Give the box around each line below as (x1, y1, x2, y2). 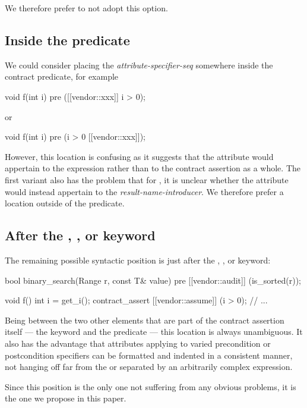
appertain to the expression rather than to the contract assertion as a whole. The (5, 162, 300, 174)
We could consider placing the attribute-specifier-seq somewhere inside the (5, 58, 273, 71)
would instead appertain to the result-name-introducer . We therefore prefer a (5, 185, 284, 197)
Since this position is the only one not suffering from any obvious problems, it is (5, 380, 296, 393)
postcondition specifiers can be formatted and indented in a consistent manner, (5, 349, 293, 361)
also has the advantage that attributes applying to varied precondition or (5, 337, 271, 349)
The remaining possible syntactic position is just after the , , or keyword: (5, 253, 271, 266)
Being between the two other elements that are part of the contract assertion (5, 313, 284, 326)
